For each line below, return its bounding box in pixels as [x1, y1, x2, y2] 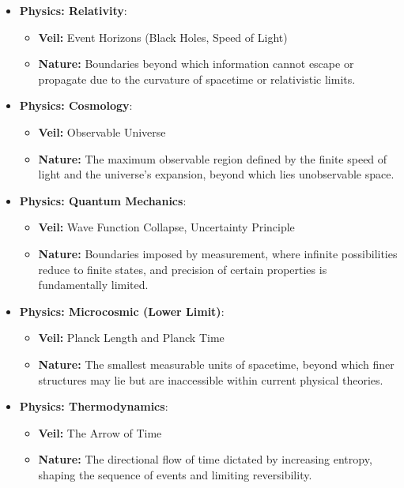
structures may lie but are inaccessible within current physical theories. [38, 371, 383, 388]
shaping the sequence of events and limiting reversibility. [38, 466, 312, 482]
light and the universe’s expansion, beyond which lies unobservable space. [38, 166, 395, 182]
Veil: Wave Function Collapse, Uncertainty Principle [38, 219, 295, 235]
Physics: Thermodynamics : [19, 398, 168, 415]
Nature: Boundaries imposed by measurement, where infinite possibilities [38, 245, 398, 261]
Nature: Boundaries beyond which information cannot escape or [38, 55, 354, 72]
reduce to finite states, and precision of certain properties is [38, 261, 327, 277]
